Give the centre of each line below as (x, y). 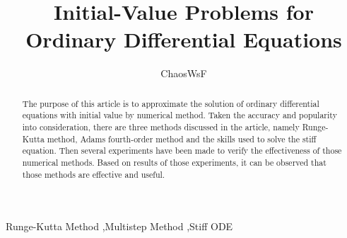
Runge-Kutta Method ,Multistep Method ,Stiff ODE (119, 226)
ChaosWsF (184, 73)
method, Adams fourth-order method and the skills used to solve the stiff (182, 138)
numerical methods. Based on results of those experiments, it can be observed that (174, 162)
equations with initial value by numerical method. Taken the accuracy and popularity (180, 115)
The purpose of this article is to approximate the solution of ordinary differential (171, 103)
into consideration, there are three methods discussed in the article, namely (161, 127)
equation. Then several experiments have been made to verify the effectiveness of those (182, 151)
